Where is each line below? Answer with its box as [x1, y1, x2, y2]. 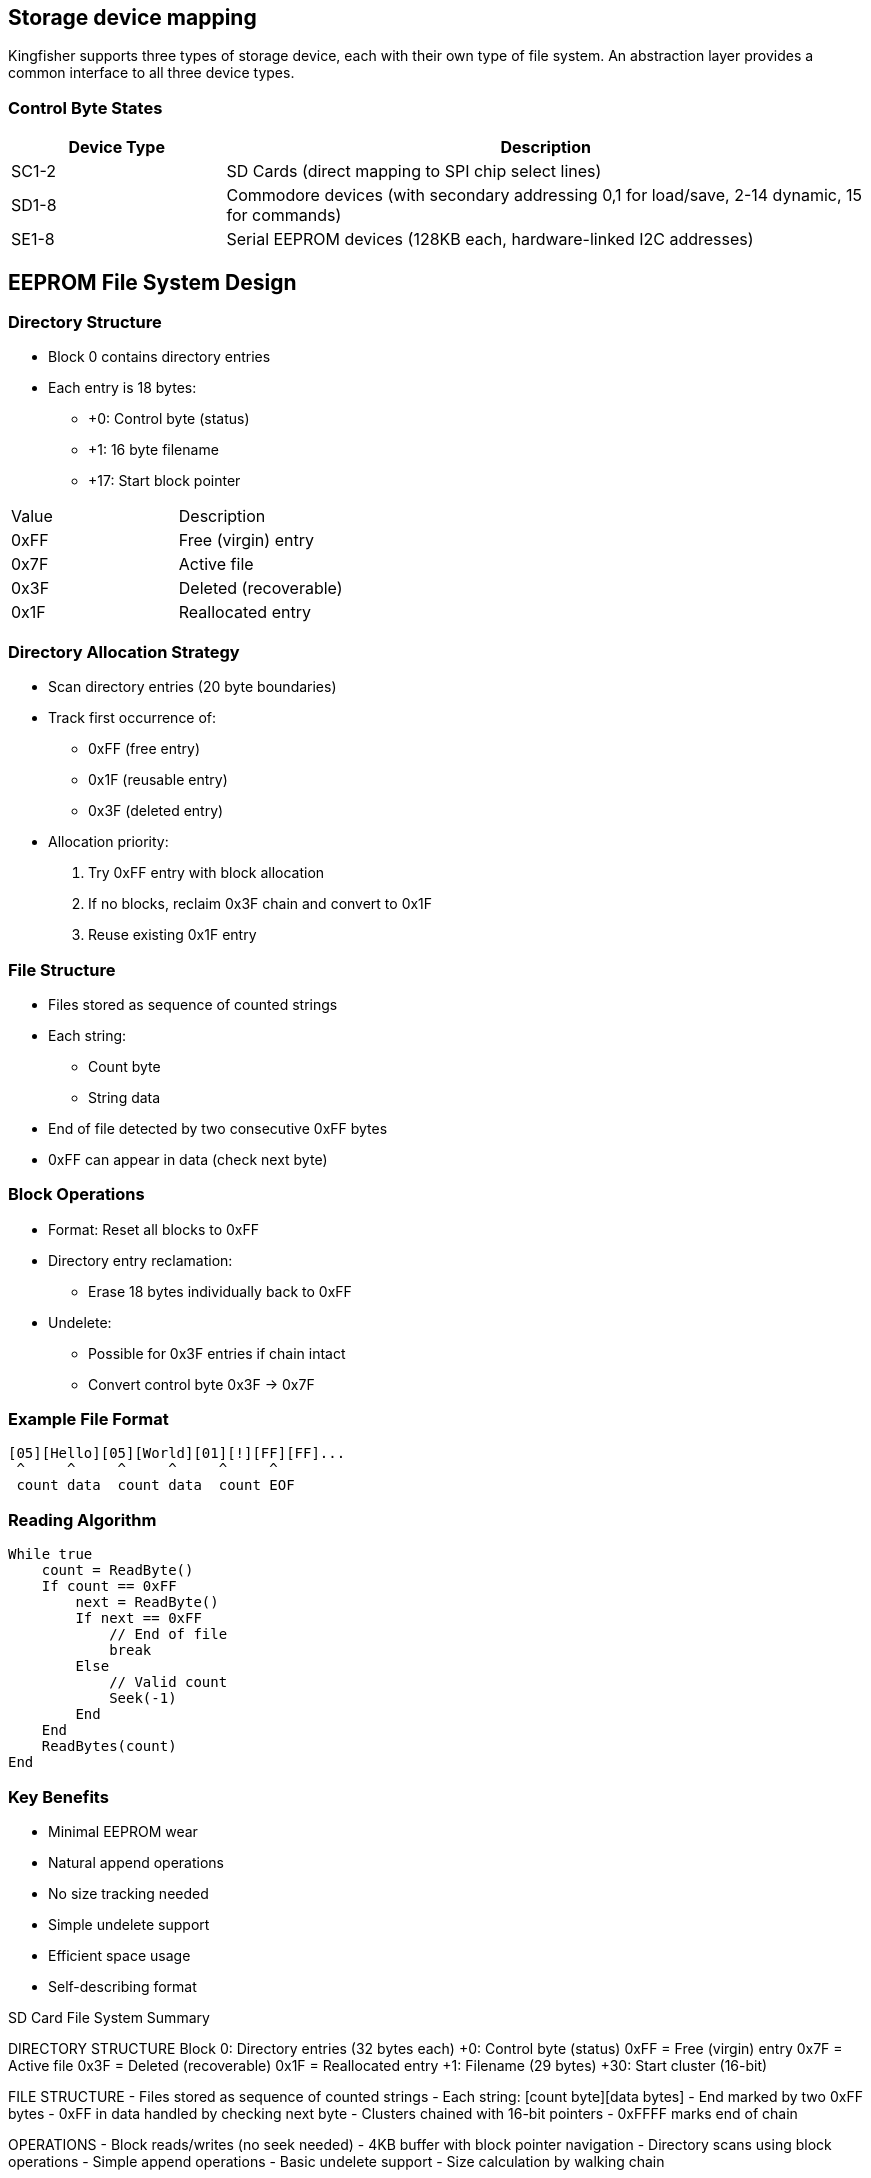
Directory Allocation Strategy [8, 641, 240, 662]
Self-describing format [48, 1977, 197, 1995]
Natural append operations [48, 1853, 224, 1871]
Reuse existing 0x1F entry [88, 926, 257, 944]
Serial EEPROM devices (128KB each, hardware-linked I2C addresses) [226, 229, 754, 250]
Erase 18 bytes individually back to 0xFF [88, 1282, 352, 1300]
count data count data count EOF [16, 1477, 295, 1494]
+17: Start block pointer [88, 472, 241, 490]
